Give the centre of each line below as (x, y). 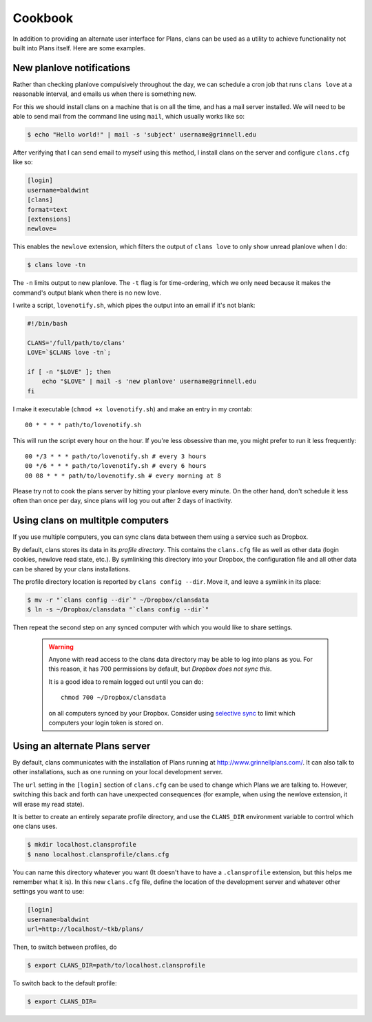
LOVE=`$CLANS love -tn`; (69, 353)
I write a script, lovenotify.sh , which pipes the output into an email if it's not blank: (134, 305)
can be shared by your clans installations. (72, 569)
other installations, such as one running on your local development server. (118, 772)
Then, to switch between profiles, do (65, 947)
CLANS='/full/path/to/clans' (76, 343)
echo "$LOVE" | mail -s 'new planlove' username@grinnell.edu (149, 382)
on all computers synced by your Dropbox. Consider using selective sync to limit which (172, 713)
